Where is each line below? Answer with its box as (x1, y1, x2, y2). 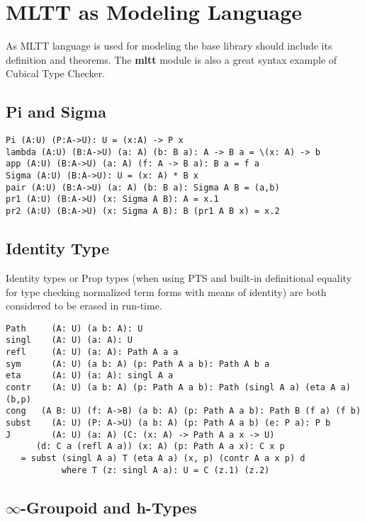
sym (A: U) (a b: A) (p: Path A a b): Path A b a (6, 358, 270, 369)
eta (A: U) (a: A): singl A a (6, 370, 174, 381)
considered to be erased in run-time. (6, 298, 162, 313)
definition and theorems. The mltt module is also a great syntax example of (6, 52, 337, 67)
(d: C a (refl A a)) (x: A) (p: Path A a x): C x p (35, 441, 285, 452)
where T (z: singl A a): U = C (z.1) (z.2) (61, 465, 270, 475)
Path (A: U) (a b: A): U (6, 323, 143, 334)
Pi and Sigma (6, 101, 106, 123)
